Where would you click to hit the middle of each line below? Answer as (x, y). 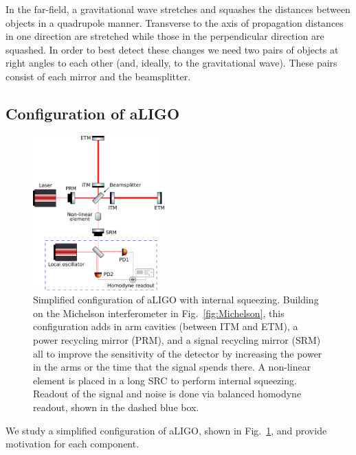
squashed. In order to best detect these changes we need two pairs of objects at (172, 49)
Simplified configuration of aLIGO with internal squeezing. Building (176, 300)
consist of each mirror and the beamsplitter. (98, 76)
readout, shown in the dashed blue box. (116, 407)
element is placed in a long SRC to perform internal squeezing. (165, 380)
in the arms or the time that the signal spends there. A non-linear (172, 367)
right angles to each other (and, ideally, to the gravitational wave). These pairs (171, 63)
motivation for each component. (73, 444)
